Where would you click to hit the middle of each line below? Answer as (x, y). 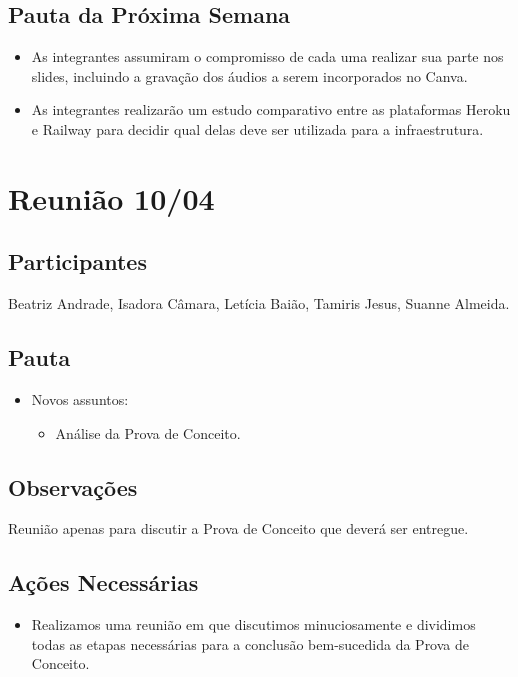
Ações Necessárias (103, 582)
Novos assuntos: (80, 398)
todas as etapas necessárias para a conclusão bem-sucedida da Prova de (250, 643)
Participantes (77, 261)
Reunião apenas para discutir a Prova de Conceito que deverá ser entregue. (238, 528)
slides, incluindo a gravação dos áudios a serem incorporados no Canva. (249, 75)
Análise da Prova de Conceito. (148, 432)
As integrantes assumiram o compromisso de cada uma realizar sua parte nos (267, 56)
